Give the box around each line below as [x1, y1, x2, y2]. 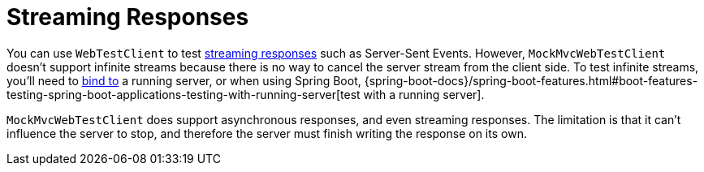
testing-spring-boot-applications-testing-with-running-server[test [6, 87, 361, 101]
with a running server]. [363, 87, 485, 101]
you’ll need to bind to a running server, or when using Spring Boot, [6, 73, 361, 88]
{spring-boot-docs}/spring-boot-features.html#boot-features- [364, 73, 698, 88]
